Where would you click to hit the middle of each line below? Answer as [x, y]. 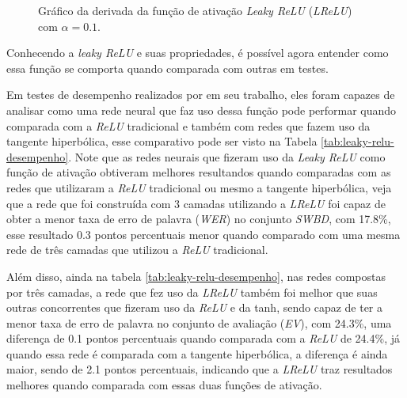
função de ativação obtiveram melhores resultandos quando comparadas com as [199, 172]
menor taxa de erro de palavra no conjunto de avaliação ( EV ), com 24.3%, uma [199, 322]
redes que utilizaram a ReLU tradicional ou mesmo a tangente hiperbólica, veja [199, 187]
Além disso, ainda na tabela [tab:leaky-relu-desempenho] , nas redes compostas [196, 276]
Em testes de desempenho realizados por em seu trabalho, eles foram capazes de [201, 95]
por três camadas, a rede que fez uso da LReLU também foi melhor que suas [192, 292]
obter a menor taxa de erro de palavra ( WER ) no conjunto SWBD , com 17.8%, [199, 219]
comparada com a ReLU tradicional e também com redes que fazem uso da [188, 125]
